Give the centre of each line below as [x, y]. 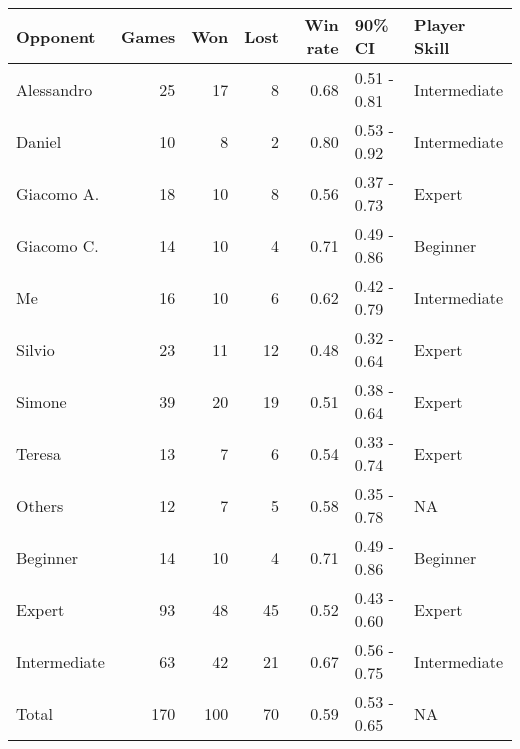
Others [40, 505]
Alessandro [54, 89]
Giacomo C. [57, 245]
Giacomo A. [58, 193]
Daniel [39, 141]
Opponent [56, 36]
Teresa [39, 453]
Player [440, 24]
